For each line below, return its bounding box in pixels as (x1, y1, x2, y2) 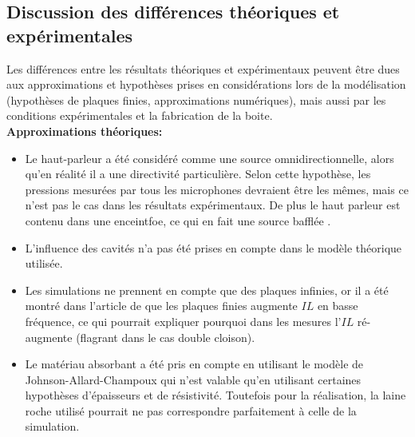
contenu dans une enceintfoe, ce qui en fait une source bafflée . (25, 212, 331, 228)
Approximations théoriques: (6, 122, 163, 139)
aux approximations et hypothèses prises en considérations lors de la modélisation (6, 76, 406, 93)
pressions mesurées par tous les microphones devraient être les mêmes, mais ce (25, 181, 409, 197)
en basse (317, 297, 358, 314)
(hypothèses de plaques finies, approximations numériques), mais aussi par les (6, 91, 386, 108)
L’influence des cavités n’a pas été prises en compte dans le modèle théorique (25, 239, 402, 256)
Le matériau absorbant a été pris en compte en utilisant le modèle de (25, 356, 364, 372)
